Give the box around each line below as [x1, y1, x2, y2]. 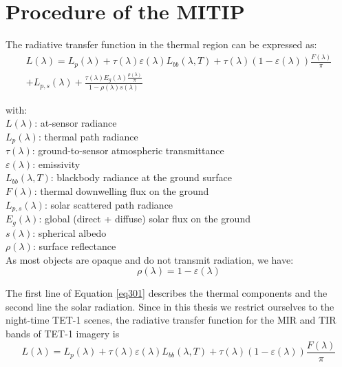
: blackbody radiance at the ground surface [50, 170, 232, 185]
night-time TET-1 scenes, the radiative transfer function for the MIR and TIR [6, 313, 336, 327]
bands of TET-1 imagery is [6, 326, 120, 341]
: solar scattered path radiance [44, 197, 173, 211]
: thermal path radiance [38, 129, 138, 143]
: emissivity [32, 156, 81, 171]
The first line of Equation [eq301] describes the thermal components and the [6, 286, 328, 300]
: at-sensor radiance [34, 116, 117, 130]
